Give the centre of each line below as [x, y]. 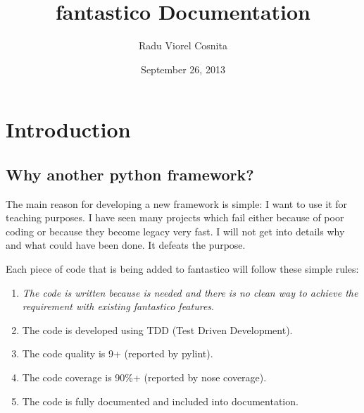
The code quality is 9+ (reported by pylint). [118, 353]
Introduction [68, 129]
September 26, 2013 [183, 69]
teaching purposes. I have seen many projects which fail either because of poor [175, 217]
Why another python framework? [130, 174]
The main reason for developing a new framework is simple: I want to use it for [177, 203]
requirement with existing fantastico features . [118, 306]
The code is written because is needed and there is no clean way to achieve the [190, 292]
